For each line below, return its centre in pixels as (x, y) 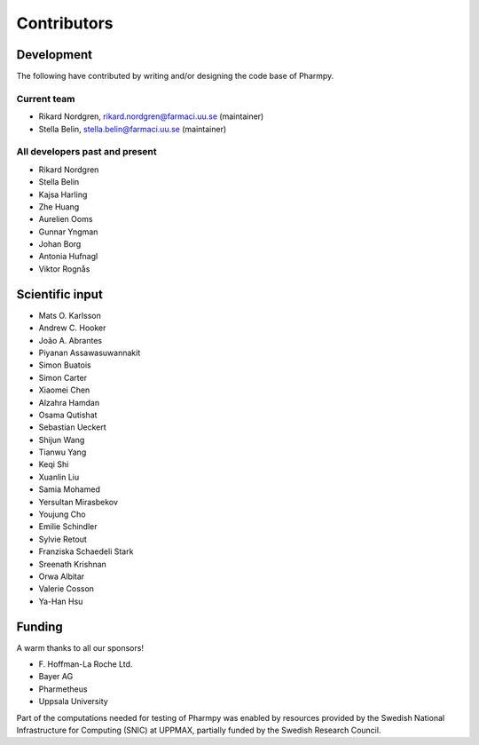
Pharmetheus (63, 689)
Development (55, 55)
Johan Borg (60, 244)
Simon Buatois (65, 365)
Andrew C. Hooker (72, 328)
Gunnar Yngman (68, 232)
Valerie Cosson (67, 589)
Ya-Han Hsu (61, 601)
